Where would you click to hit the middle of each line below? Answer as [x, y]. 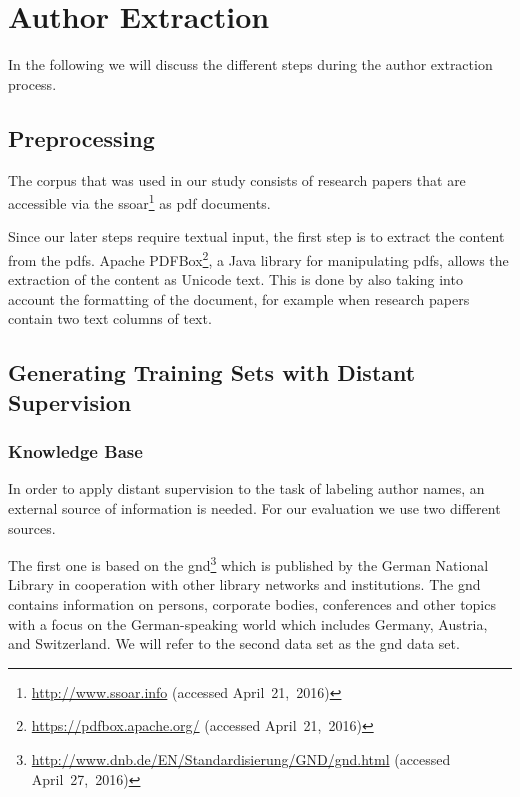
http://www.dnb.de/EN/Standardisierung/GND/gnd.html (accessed [241, 758]
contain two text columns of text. [110, 318]
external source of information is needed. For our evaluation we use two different [254, 507]
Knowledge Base [75, 451]
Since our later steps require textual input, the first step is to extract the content [256, 236]
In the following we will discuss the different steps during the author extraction [250, 64]
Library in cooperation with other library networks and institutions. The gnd [244, 584]
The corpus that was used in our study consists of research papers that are [237, 179]
